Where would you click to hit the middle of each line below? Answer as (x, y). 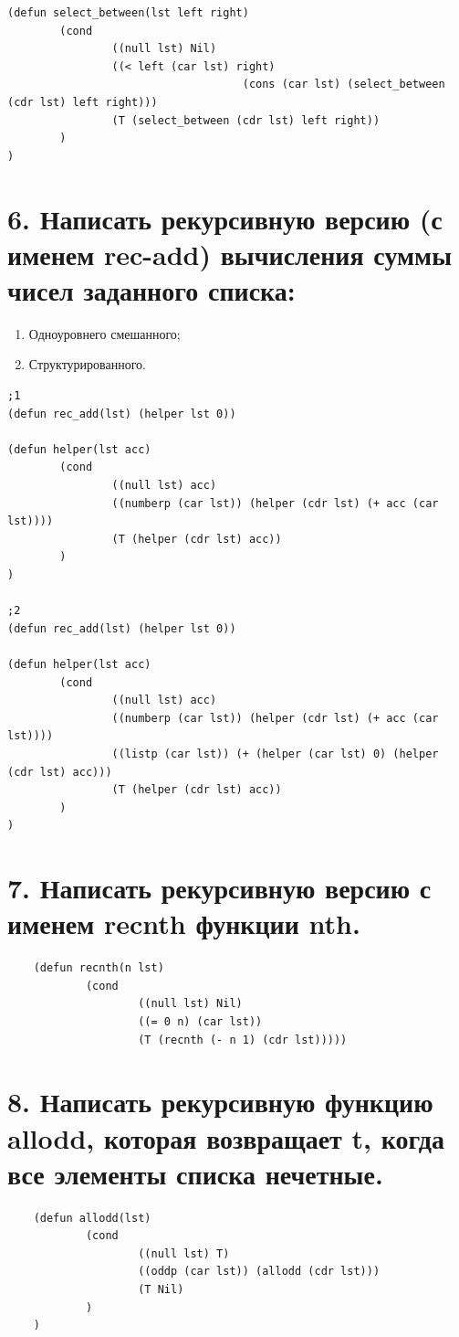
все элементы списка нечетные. (195, 1173)
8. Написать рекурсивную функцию (220, 1102)
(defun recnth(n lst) (99, 968)
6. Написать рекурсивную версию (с (225, 218)
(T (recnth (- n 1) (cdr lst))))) (243, 1040)
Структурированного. (88, 364)
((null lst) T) (184, 1253)
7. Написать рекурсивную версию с (219, 888)
